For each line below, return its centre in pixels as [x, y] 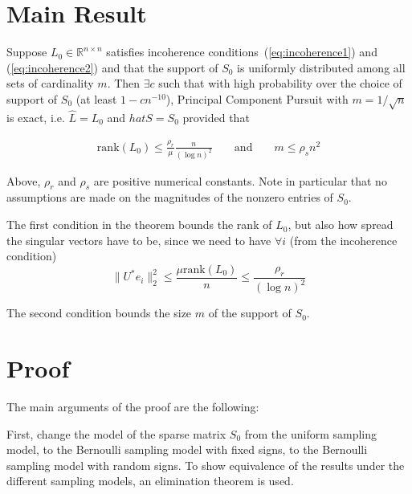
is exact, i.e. [36, 117]
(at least [96, 98]
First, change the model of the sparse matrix [116, 433]
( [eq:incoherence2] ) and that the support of [112, 67]
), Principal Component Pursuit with [257, 98]
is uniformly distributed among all [321, 67]
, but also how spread [341, 225]
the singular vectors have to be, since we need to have [139, 240]
